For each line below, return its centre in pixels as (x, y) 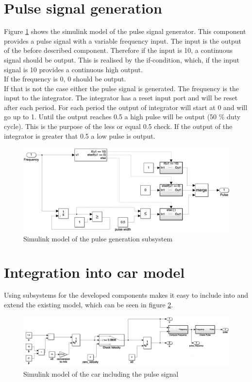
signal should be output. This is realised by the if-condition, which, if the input (122, 59)
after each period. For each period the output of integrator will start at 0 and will (126, 107)
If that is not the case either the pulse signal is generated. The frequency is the (121, 88)
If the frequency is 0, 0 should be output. (65, 79)
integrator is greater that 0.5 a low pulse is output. (80, 135)
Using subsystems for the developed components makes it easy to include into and (126, 295)
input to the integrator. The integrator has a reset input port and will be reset (121, 98)
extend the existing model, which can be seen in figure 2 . (89, 305)
